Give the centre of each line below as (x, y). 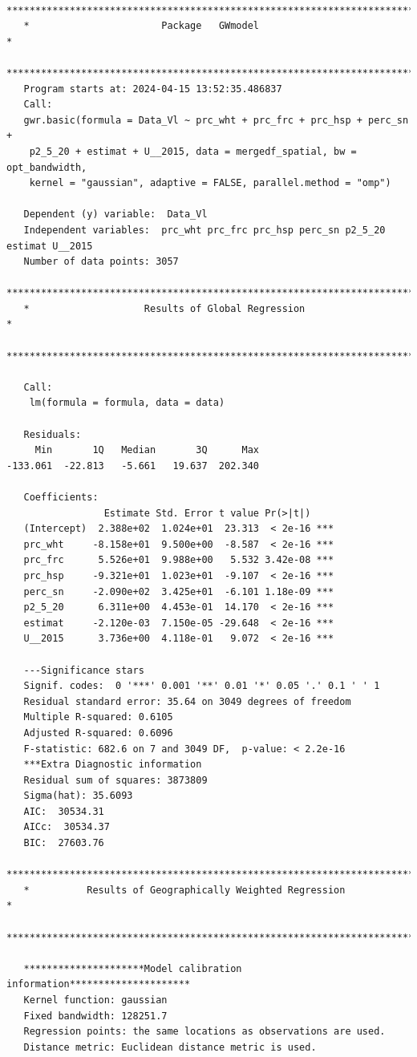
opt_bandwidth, (47, 167)
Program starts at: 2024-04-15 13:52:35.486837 (153, 89)
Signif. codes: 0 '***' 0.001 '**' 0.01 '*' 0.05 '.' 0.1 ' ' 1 (202, 686)
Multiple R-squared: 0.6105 (98, 717)
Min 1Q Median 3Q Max (147, 450)
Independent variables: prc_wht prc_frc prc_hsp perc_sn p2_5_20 (204, 230)
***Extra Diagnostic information (113, 765)
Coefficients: (61, 497)
